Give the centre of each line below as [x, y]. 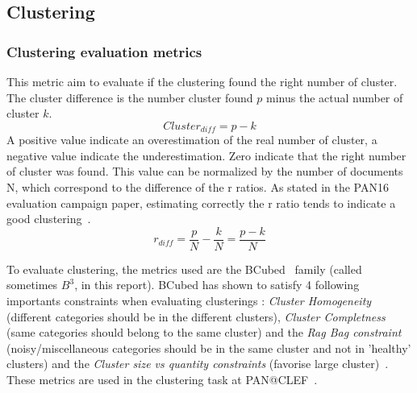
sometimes [32, 285]
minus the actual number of [335, 97]
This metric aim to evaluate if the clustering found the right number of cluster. [202, 81]
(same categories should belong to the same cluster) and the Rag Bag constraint [204, 332]
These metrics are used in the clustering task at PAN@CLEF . [162, 380]
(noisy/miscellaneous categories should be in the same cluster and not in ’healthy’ [209, 347]
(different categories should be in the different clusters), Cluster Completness [196, 316]
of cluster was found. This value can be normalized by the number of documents [205, 171]
